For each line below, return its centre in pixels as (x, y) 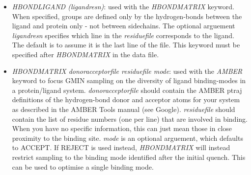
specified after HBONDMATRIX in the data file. (85, 54)
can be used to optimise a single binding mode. (83, 166)
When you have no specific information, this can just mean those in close (122, 128)
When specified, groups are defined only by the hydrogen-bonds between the (127, 16)
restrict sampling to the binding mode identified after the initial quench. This (129, 157)
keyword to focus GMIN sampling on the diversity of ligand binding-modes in (129, 80)
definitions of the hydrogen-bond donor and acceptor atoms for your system (126, 99)
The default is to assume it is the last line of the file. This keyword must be (126, 45)
